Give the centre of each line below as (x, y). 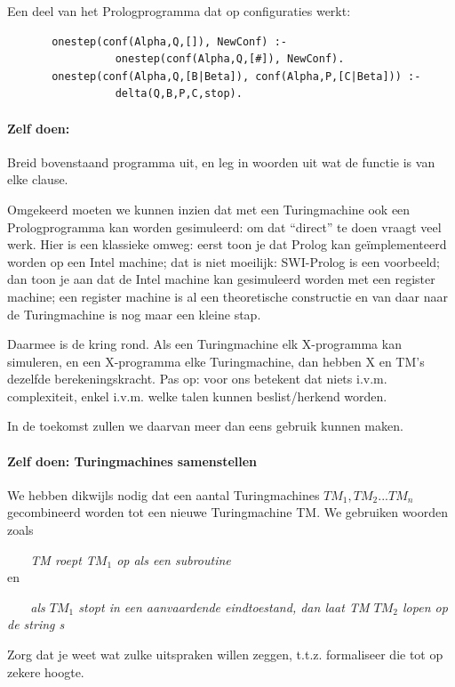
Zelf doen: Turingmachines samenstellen (132, 461)
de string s (36, 624)
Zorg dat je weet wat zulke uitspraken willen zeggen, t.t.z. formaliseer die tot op (225, 655)
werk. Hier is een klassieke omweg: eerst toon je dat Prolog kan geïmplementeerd (227, 244)
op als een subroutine (174, 559)
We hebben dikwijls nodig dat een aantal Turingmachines (164, 494)
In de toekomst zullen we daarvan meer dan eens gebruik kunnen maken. (205, 426)
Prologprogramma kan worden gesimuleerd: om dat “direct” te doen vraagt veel (224, 226)
